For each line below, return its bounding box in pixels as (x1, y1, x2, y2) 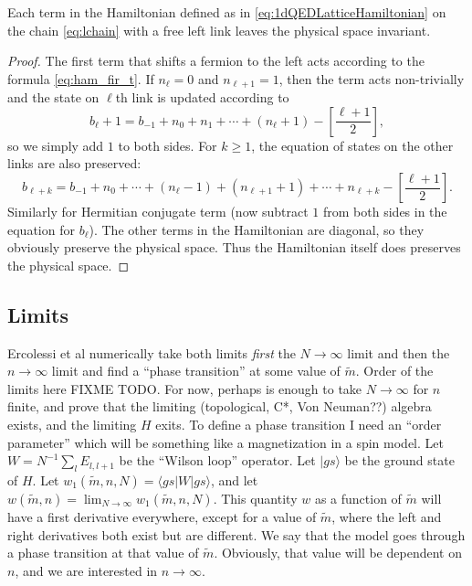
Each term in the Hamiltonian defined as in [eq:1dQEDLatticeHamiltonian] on (7, 3, 446, 21)
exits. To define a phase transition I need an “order (155, 414, 442, 433)
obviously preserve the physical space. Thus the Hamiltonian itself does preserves (7, 238, 461, 257)
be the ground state (344, 451, 455, 470)
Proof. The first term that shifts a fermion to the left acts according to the (7, 51, 425, 70)
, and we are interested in (15, 560, 158, 580)
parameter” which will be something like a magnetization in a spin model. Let (7, 432, 444, 452)
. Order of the (355, 361, 434, 380)
